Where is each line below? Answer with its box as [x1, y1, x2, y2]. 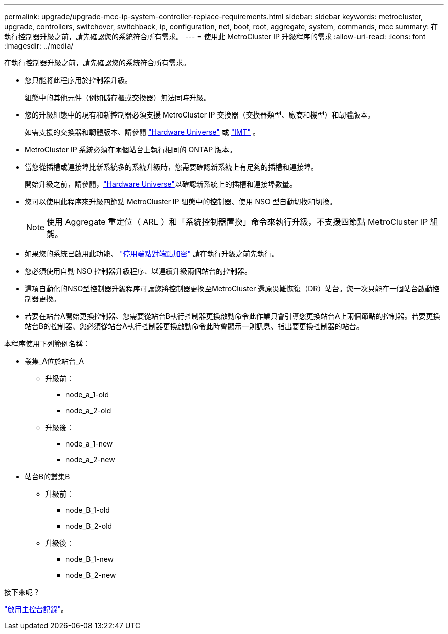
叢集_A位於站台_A [25, 357, 84, 365]
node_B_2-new [65, 571, 116, 579]
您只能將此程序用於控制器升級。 [25, 76, 132, 84]
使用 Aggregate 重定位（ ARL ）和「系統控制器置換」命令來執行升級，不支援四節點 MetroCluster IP [47, 217, 428, 227]
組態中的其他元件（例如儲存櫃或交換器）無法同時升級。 [25, 93, 211, 102]
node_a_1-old [65, 390, 109, 399]
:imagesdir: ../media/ [4, 41, 74, 50]
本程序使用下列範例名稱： [4, 339, 90, 348]
